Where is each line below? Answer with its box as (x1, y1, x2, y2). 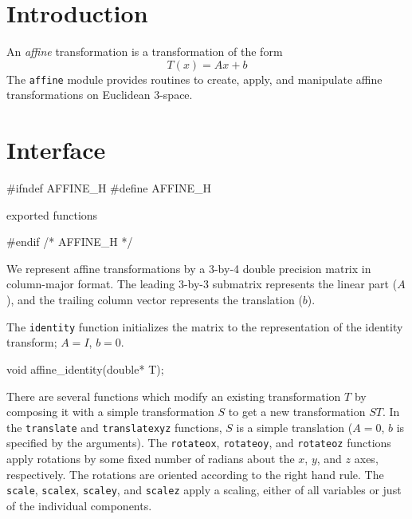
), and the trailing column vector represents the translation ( (6, 291, 303, 308)
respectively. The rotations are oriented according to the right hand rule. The (6, 466, 384, 482)
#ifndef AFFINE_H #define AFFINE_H (6, 180, 212, 196)
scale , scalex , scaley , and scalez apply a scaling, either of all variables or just (6, 481, 402, 498)
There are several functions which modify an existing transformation (6, 387, 341, 404)
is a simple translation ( (236, 418, 353, 435)
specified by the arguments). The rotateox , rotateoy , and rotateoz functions (6, 434, 391, 451)
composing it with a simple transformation (6, 403, 214, 420)
